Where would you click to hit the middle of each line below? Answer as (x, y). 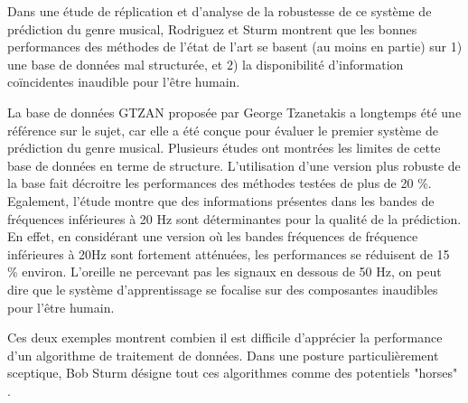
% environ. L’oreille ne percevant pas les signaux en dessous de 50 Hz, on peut (225, 272)
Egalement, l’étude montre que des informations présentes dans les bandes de (221, 200)
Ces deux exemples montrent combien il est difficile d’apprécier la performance (225, 337)
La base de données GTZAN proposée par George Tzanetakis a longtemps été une (234, 112)
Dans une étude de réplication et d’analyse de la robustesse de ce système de (220, 11)
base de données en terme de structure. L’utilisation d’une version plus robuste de (234, 165)
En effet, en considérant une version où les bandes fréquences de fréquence (213, 236)
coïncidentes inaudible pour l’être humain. (124, 82)
